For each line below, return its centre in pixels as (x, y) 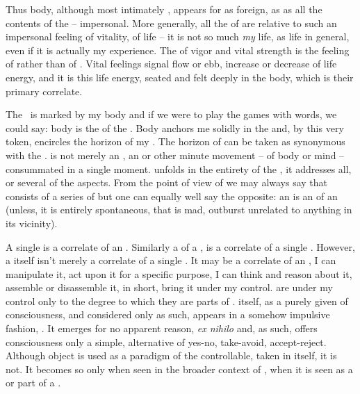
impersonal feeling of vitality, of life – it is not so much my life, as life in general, (178, 36)
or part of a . (33, 383)
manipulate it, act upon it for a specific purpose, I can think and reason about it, (179, 273)
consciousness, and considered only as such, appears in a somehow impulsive (168, 314)
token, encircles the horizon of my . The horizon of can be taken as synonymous (175, 141)
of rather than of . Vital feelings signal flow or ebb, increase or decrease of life (171, 64)
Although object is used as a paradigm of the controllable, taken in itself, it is (171, 355)
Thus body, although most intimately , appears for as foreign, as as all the (164, 9)
